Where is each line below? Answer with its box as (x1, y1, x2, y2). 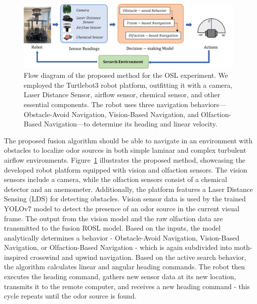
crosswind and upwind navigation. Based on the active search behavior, (30, 251, 246, 262)
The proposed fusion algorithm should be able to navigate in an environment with (4, 135, 253, 145)
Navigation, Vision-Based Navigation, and (71, 109, 199, 119)
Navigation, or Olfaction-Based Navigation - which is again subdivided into (4, 242, 232, 252)
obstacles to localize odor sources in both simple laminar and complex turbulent (4, 145, 247, 155)
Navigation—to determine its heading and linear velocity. (44, 119, 217, 129)
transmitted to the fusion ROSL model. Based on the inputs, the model (4, 223, 221, 233)
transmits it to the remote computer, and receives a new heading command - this (4, 281, 250, 291)
